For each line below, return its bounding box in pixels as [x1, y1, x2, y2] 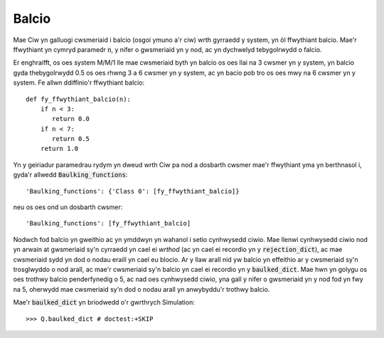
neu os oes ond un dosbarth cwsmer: [13, 203, 123, 211]
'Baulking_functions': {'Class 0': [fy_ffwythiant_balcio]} [26, 187, 240, 195]
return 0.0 [52, 115, 90, 123]
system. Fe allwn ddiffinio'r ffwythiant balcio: [13, 78, 145, 87]
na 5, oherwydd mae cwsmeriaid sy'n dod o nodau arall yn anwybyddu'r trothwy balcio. [13, 285, 270, 293]
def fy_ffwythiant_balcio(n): [26, 95, 132, 103]
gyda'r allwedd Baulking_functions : [13, 171, 128, 179]
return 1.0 [40, 144, 79, 153]
